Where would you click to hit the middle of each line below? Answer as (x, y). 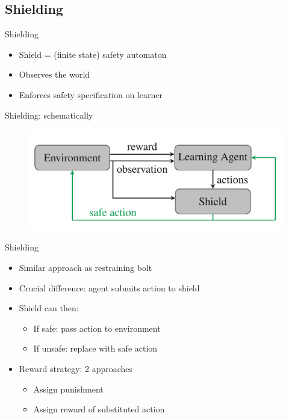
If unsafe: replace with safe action (95, 348)
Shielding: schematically (49, 115)
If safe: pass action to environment (97, 328)
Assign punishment (68, 389)
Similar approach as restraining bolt (85, 268)
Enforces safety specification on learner (91, 94)
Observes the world (54, 74)
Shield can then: (49, 308)
